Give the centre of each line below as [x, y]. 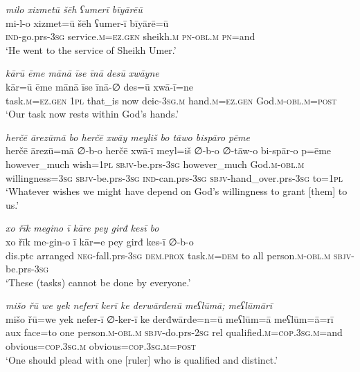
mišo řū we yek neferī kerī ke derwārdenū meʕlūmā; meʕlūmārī [139, 305]
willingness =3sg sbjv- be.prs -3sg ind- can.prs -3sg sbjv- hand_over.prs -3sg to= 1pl [174, 177]
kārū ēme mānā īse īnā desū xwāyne [82, 73]
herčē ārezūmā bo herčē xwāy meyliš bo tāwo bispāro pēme [128, 137]
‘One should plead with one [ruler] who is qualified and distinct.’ [142, 359]
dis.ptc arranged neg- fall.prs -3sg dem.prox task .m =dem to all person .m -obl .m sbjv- [180, 255]
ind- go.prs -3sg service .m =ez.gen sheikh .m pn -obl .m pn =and [130, 36]
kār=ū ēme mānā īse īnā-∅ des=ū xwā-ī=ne [99, 86]
